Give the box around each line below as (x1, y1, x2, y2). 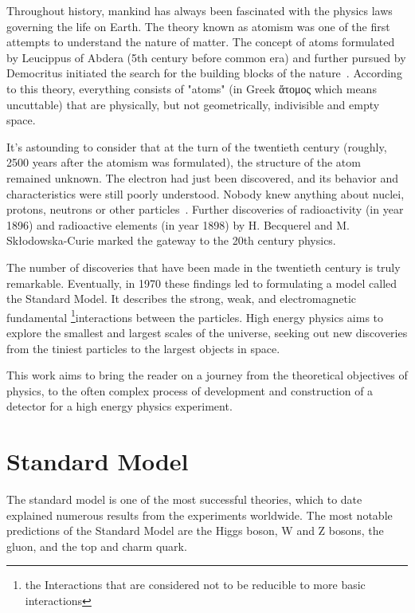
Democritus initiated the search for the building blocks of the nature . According (6, 65, 402, 81)
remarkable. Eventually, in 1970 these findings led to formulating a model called (6, 274, 397, 291)
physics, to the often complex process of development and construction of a (6, 382, 374, 399)
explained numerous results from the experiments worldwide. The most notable (6, 506, 393, 523)
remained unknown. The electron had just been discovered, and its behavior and (6, 169, 398, 186)
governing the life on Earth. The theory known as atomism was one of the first (6, 18, 390, 34)
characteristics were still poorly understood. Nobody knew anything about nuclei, (6, 185, 405, 202)
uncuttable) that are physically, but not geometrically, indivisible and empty (6, 96, 380, 112)
